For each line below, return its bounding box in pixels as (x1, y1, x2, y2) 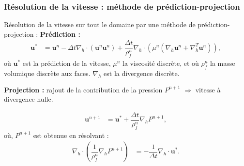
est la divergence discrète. (104, 68, 180, 78)
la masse (210, 58, 235, 68)
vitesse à (195, 84, 221, 94)
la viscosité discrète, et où (122, 58, 199, 68)
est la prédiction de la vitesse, (22, 58, 111, 68)
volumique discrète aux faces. (4, 68, 91, 78)
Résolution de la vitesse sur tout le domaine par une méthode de (4, 19, 196, 30)
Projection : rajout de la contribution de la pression (4, 84, 163, 94)
